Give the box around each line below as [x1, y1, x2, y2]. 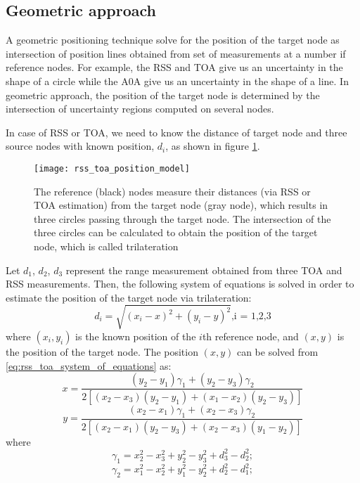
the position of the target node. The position [6, 344, 198, 359]
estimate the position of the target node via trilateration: [6, 290, 252, 304]
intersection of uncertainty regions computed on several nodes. [6, 101, 274, 116]
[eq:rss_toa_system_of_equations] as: [6, 358, 172, 373]
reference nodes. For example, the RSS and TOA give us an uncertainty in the [6, 60, 343, 75]
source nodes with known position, [6, 139, 155, 153]
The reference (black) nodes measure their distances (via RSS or [34, 183, 311, 198]
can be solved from [236, 344, 319, 359]
